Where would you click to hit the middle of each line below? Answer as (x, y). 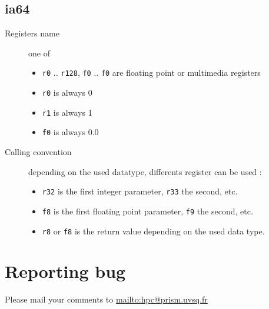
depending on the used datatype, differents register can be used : (145, 171)
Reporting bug (65, 271)
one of (39, 53)
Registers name (32, 33)
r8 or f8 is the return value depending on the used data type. (153, 231)
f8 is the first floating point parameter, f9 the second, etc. (147, 211)
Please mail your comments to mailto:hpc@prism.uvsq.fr (106, 299)
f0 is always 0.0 (70, 132)
